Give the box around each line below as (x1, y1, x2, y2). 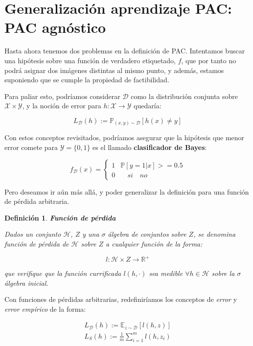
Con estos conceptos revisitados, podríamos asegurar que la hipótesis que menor (4, 132, 245, 143)
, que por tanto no (181, 55, 236, 65)
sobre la (211, 268, 235, 278)
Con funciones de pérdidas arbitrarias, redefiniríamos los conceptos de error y (4, 294, 237, 304)
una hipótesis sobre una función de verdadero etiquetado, (4, 55, 176, 65)
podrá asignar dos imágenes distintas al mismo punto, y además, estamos (4, 65, 224, 75)
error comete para (4, 142, 58, 152)
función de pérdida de (4, 238, 69, 248)
